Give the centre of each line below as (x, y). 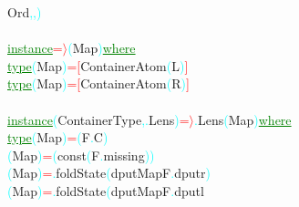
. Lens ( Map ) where (243, 119)
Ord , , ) (25, 12)
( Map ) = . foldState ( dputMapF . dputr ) (109, 173)
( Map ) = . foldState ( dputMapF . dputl (106, 190)
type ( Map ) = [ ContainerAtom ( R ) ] (98, 83)
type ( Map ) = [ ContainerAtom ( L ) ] (98, 65)
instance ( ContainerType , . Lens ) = (98, 119)
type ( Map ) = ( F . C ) (58, 137)
